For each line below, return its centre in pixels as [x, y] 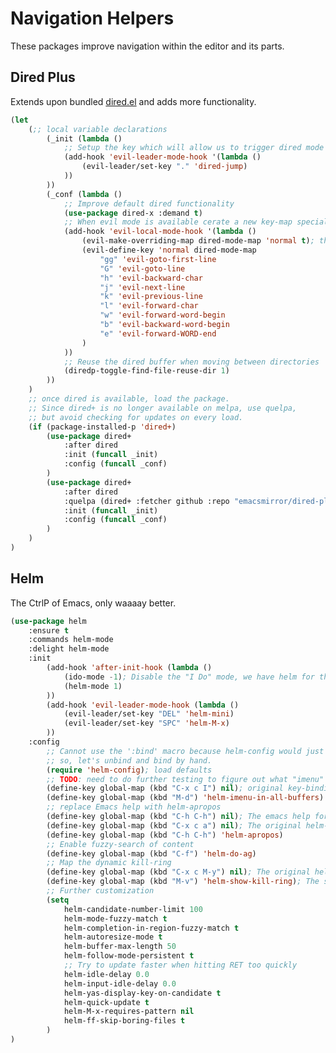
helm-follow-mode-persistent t [129, 956]
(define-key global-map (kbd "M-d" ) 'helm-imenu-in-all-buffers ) [185, 798]
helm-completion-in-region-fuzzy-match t [151, 928]
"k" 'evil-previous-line [151, 297]
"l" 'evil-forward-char [149, 306]
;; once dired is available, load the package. [129, 399]
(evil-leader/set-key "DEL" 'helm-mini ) [149, 714]
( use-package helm [48, 621]
